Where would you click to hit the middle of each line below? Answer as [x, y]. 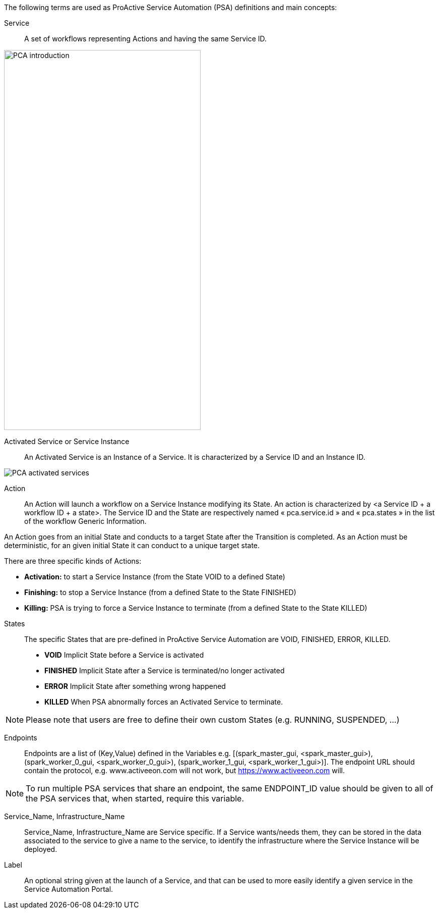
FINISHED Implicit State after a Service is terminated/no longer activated [165, 670]
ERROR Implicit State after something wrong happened [135, 686]
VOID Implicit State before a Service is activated [124, 655]
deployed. [41, 849]
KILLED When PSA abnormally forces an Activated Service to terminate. [164, 702]
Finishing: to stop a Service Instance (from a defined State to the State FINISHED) [160, 592]
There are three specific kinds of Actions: [73, 561]
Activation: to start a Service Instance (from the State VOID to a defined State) [155, 577]
